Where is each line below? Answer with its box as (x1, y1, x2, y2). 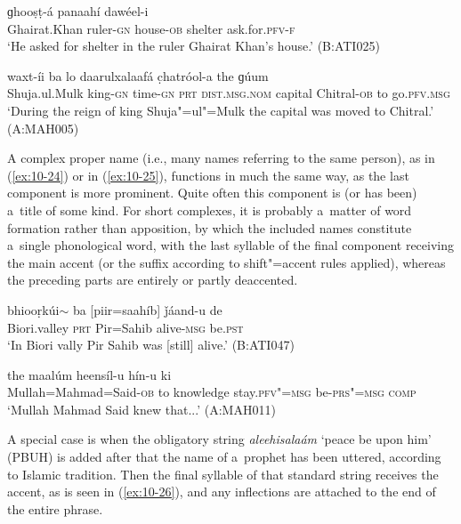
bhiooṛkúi (7, 300, 60, 318)
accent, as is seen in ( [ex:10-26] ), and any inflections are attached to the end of (7, 482, 436, 501)
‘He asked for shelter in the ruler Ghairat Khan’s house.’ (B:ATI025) (7, 36, 380, 55)
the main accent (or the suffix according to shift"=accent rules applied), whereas (7, 253, 446, 271)
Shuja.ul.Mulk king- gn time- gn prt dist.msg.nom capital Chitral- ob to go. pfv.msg (7, 84, 450, 102)
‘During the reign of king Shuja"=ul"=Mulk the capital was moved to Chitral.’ (7, 101, 434, 119)
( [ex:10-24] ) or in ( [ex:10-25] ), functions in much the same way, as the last (7, 165, 409, 184)
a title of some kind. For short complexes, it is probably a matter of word (7, 200, 412, 219)
